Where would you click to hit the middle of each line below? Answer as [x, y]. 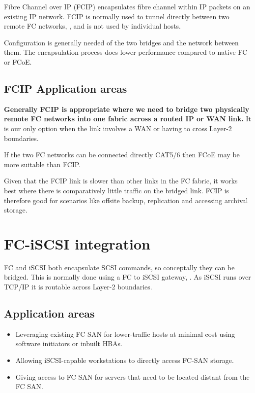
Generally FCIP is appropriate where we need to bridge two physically [127, 109]
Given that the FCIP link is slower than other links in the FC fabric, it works [121, 181]
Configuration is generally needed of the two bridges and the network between [121, 42]
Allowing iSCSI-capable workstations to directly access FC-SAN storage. [125, 360]
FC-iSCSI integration [77, 243]
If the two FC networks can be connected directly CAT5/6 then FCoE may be [122, 155]
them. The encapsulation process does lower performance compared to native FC [126, 52]
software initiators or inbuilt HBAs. [69, 343]
